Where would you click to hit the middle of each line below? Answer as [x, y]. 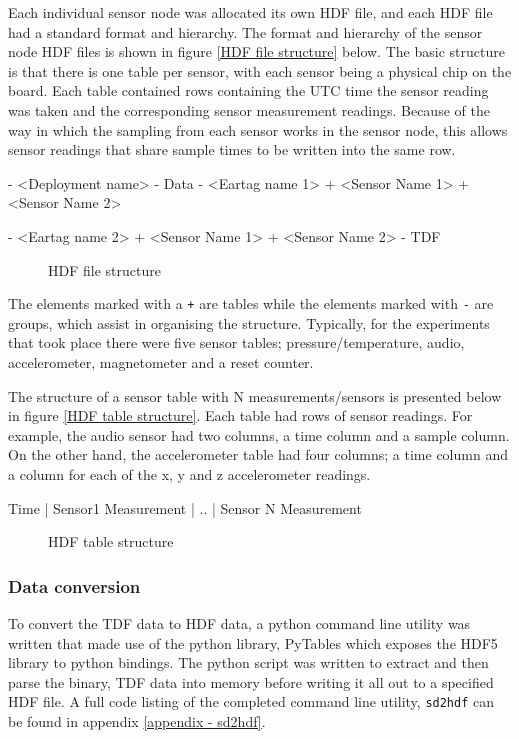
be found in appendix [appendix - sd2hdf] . [137, 720]
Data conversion [74, 585]
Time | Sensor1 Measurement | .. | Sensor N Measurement [185, 507]
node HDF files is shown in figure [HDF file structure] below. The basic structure [256, 51]
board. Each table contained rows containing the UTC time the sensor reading [248, 90]
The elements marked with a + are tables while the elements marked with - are [251, 303]
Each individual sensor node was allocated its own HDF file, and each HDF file [250, 12]
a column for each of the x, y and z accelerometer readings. [189, 473]
